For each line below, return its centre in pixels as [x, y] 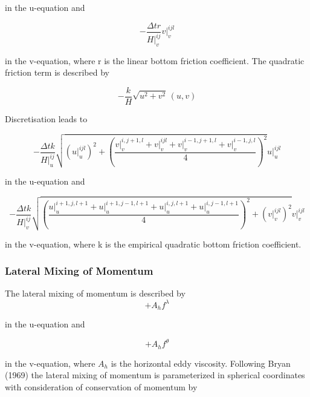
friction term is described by [57, 72]
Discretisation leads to [46, 119]
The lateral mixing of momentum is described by [95, 293]
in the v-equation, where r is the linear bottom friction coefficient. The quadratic [155, 60]
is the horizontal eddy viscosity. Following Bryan [201, 363]
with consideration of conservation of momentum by [101, 386]
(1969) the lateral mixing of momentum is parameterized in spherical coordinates [155, 375]
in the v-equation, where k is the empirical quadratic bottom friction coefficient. [153, 244]
